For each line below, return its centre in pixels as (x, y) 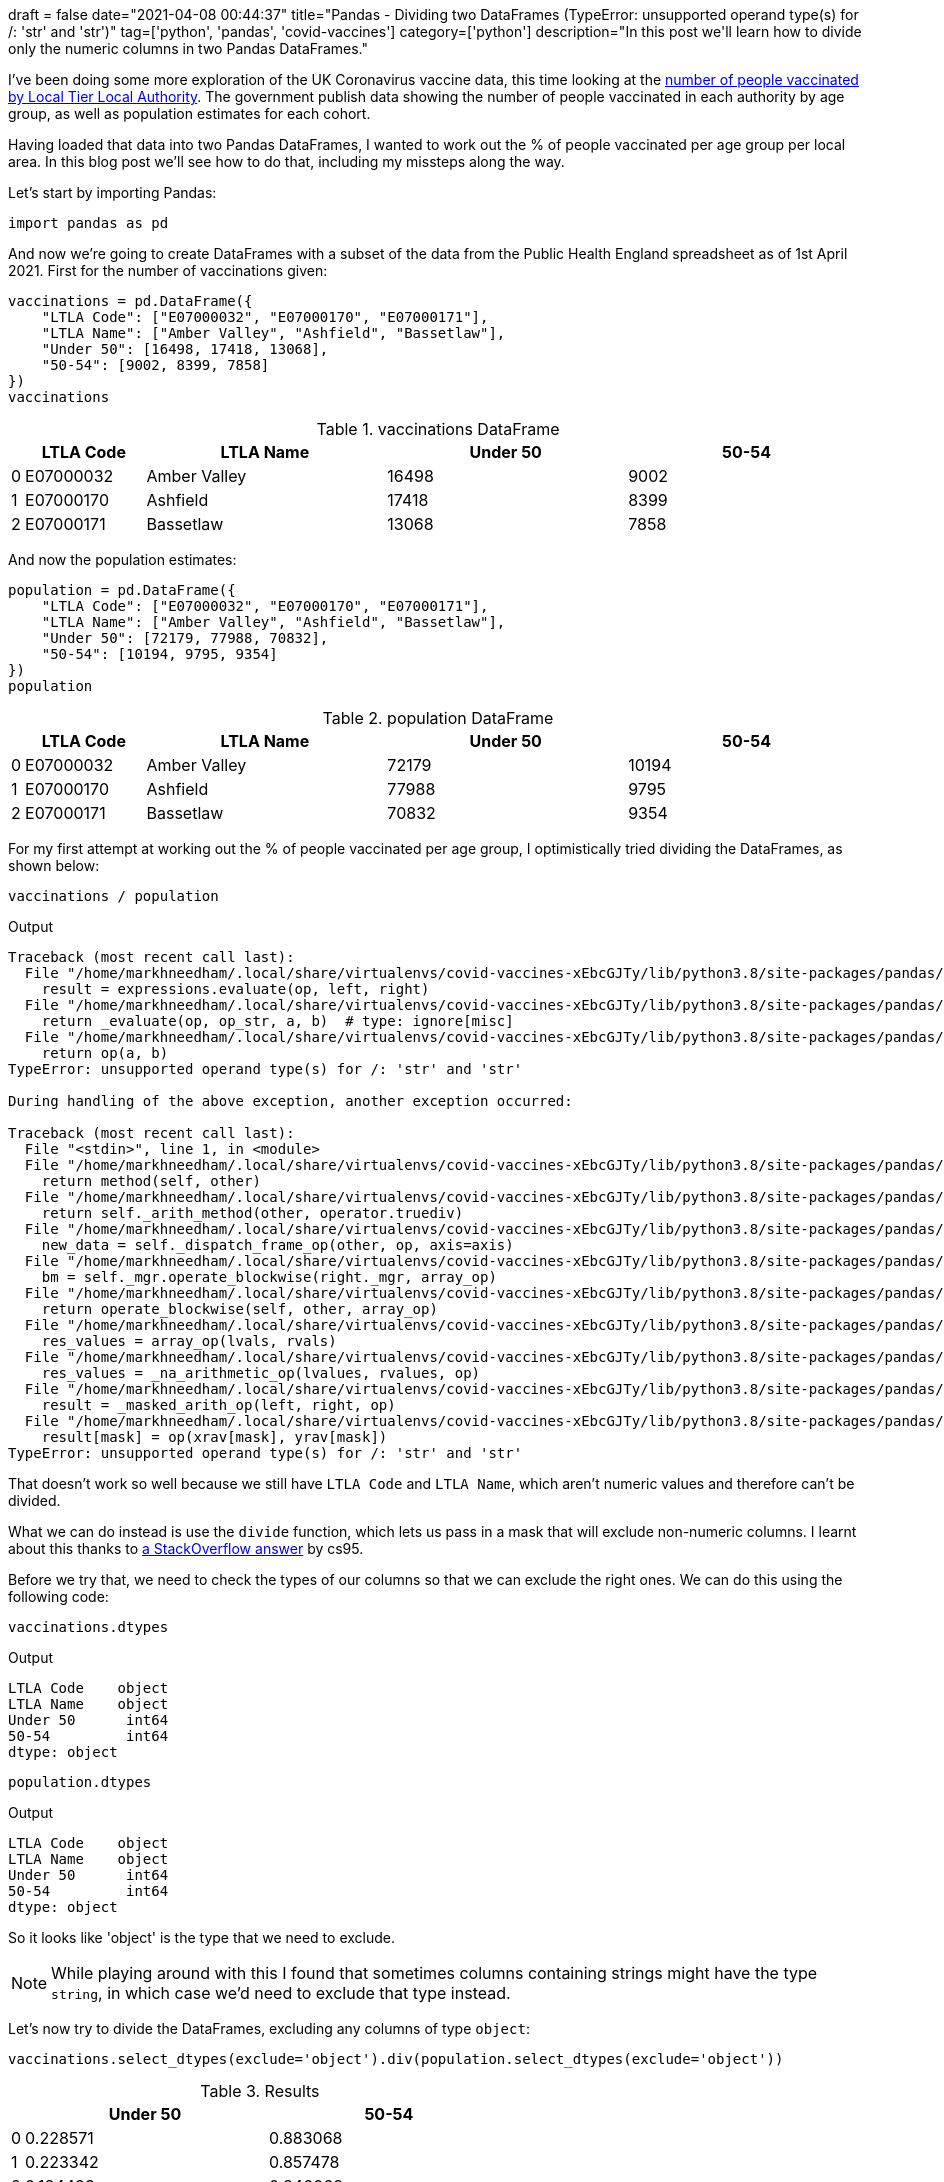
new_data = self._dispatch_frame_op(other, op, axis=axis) (277, 1245)
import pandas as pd (88, 223)
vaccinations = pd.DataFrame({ (130, 301)
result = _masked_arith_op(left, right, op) (218, 1405)
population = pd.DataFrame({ (122, 590)
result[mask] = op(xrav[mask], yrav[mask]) (214, 1437)
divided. (34, 1500)
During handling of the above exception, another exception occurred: (290, 1101)
